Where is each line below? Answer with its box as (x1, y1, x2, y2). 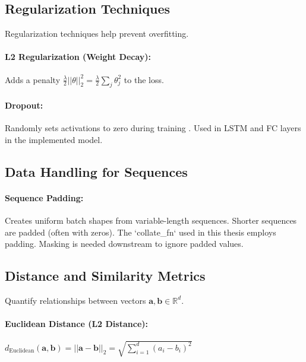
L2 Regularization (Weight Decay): (5, 50, 152, 63)
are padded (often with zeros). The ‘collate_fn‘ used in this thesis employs (5, 226, 276, 238)
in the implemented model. (5, 133, 103, 145)
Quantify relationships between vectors (5, 294, 146, 306)
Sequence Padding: (5, 191, 84, 204)
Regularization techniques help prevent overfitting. (5, 27, 189, 40)
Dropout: (5, 99, 43, 111)
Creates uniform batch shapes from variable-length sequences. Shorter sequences (5, 214, 297, 226)
